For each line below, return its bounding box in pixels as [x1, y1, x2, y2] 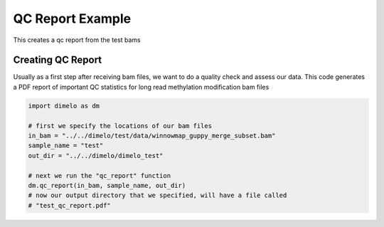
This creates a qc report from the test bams [13, 36, 142, 44]
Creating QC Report [13, 54, 102, 66]
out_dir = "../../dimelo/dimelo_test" [28, 152, 164, 159]
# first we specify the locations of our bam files [28, 122, 213, 130]
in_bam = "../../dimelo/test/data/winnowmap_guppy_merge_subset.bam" [28, 132, 276, 139]
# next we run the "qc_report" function [28, 171, 171, 179]
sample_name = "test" [28, 142, 104, 149]
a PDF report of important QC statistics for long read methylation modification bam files [13, 83, 270, 91]
